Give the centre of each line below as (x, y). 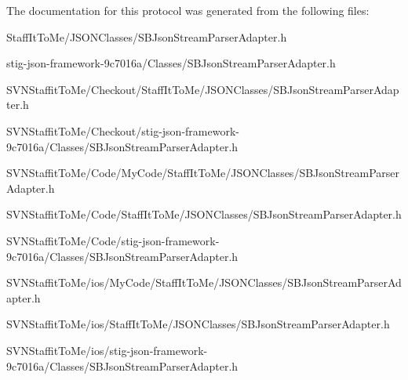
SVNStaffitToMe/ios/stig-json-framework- (107, 350)
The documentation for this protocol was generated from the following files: (188, 10)
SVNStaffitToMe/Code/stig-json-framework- (113, 240)
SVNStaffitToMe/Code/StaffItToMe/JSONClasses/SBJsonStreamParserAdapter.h (204, 214)
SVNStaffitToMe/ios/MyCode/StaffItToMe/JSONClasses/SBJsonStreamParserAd (204, 282)
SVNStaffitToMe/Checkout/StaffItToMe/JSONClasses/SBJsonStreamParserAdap (203, 89)
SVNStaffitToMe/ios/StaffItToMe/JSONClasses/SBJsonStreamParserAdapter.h (198, 324)
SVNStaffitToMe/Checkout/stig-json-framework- (123, 130)
